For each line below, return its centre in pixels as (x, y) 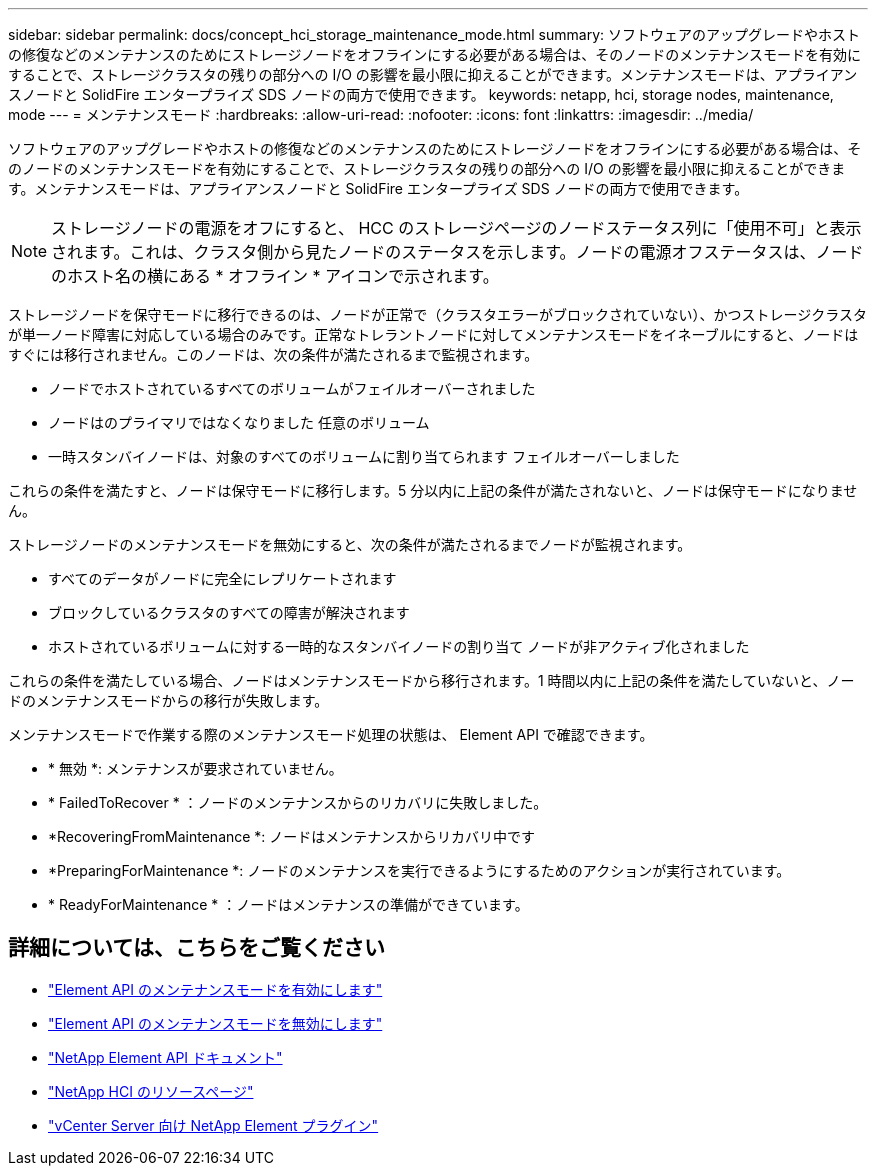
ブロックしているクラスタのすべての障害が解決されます (229, 612)
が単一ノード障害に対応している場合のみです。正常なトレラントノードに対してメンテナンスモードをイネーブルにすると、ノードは (433, 334)
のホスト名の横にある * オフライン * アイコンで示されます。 (275, 276)
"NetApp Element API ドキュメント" (165, 1057)
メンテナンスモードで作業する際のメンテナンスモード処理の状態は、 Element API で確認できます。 (331, 734)
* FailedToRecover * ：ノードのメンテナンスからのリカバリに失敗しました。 (298, 802)
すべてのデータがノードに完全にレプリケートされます (222, 578)
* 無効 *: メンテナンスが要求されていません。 (195, 768)
